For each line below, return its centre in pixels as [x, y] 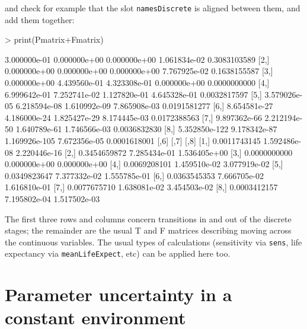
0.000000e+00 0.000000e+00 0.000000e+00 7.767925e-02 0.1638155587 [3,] [139, 71]
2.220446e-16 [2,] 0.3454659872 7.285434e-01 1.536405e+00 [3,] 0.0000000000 [154, 152]
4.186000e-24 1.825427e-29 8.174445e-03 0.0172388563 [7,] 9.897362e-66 [133, 117]
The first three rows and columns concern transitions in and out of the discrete [148, 218]
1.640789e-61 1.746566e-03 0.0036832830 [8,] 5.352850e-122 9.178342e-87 [146, 129]
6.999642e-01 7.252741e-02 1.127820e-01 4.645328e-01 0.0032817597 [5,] [133, 94]
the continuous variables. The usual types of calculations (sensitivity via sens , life [153, 242]
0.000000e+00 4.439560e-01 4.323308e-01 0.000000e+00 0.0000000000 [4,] [137, 83]
